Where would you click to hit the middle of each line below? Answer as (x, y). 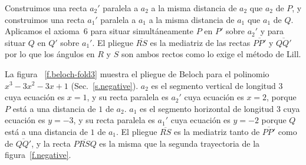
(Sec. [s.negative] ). (105, 85)
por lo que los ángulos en (50, 54)
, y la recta (51, 143)
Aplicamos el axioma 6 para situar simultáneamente (99, 31)
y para (272, 31)
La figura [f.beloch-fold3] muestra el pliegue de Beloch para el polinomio (137, 73)
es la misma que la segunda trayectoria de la (180, 143)
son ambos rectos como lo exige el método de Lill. (211, 54)
